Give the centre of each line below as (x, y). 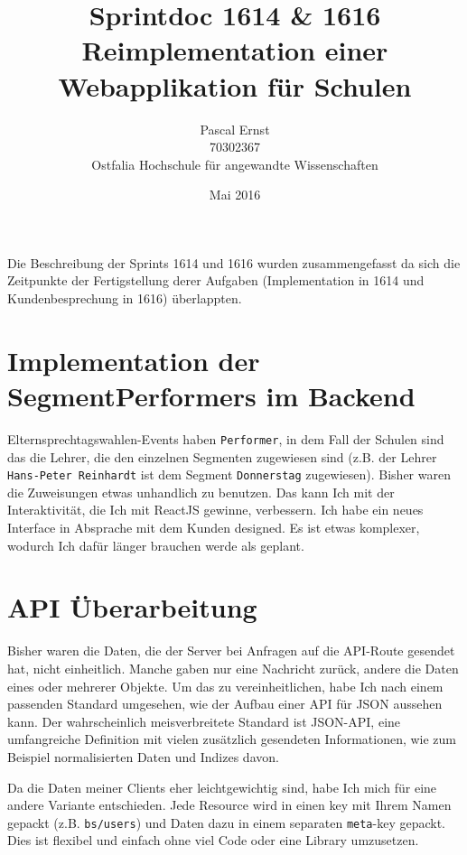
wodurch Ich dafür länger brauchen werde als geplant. (156, 545)
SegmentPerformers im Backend (211, 396)
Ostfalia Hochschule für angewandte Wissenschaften (235, 164)
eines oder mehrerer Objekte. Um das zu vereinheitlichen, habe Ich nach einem (225, 686)
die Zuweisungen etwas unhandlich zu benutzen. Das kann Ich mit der (201, 492)
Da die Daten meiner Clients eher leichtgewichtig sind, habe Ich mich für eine (222, 787)
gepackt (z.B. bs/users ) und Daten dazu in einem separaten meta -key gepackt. (227, 822)
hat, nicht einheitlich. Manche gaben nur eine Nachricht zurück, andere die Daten (233, 668)
